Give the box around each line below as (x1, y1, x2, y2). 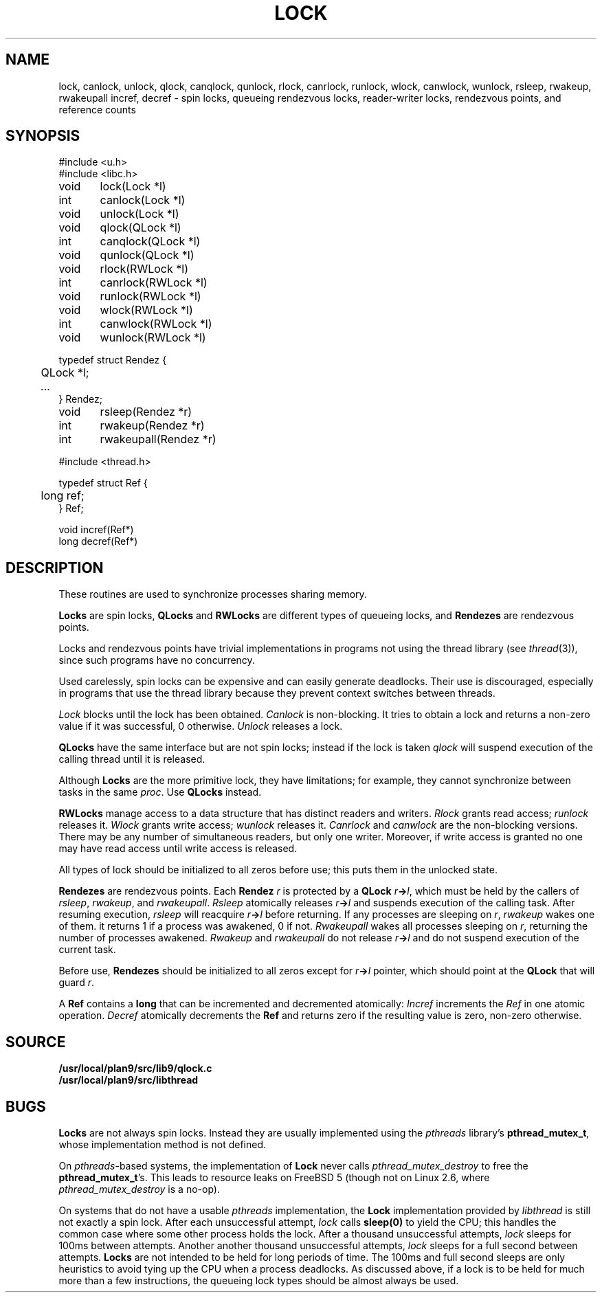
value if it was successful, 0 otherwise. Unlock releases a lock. (58, 720, 343, 732)
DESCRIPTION (5, 559, 104, 577)
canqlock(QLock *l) (100, 234, 201, 249)
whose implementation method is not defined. (58, 1138, 267, 1150)
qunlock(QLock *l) (100, 248, 194, 262)
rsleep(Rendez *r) (100, 405, 192, 419)
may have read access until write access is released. (58, 842, 298, 855)
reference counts (58, 103, 136, 115)
